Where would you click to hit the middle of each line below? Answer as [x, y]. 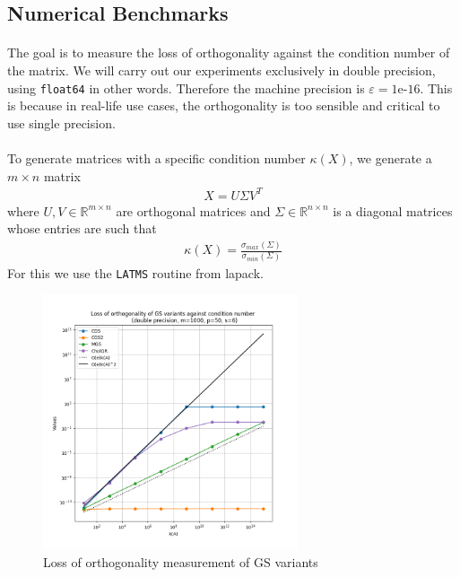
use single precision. [61, 122]
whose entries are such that [82, 228]
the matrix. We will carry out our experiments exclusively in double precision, [221, 70]
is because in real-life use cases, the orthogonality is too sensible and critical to [224, 105]
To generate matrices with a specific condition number [156, 158]
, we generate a [391, 158]
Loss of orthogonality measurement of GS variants [181, 561]
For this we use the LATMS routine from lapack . [135, 272]
